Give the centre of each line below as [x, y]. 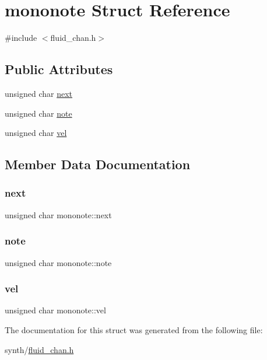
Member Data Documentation [98, 164]
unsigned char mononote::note [58, 262]
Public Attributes [59, 69]
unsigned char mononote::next [58, 214]
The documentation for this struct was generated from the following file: [134, 329]
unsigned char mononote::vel [55, 310]
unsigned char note [38, 113]
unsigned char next [39, 93]
